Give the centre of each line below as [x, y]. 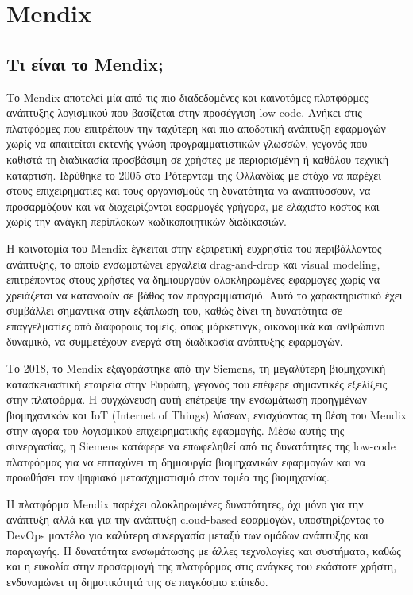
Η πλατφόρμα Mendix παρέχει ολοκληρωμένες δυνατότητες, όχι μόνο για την [185, 503]
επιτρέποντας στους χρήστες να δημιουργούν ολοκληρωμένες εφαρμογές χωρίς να [193, 279]
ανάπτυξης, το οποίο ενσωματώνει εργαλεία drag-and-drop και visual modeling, [193, 263]
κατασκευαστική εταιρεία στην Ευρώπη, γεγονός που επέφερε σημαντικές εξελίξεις [197, 383]
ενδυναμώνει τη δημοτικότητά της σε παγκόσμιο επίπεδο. [137, 581]
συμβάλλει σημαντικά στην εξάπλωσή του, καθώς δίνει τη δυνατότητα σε [174, 310]
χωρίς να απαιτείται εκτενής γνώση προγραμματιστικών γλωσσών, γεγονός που [187, 143]
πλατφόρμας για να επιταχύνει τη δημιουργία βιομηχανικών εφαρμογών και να [186, 461]
